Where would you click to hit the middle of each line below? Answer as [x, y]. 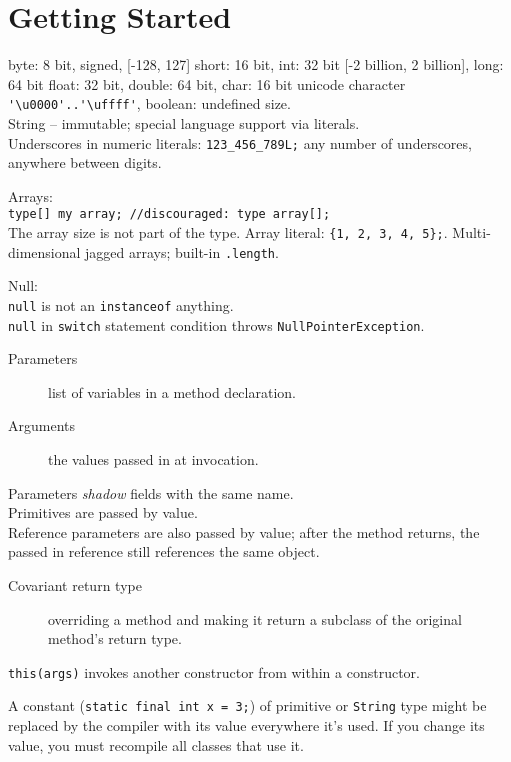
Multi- [471, 232]
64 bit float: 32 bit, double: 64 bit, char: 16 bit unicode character [207, 83]
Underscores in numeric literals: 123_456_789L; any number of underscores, [240, 142]
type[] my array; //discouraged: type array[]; [169, 214]
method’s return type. [115, 638]
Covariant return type [75, 585]
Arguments [42, 425]
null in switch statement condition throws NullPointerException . [216, 324]
